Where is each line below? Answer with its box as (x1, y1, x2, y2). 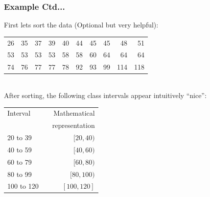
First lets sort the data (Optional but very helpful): (4, 20, 159, 30)
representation (52, 120, 95, 130)
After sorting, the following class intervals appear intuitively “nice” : (4, 90, 207, 100)
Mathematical (53, 108, 95, 118)
